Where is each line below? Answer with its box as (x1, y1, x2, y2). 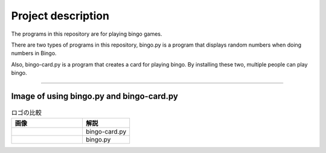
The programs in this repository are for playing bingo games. (11, 30, 162, 37)
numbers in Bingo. (11, 50, 57, 57)
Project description (11, 9, 110, 22)
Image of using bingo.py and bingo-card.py (11, 91, 178, 101)
